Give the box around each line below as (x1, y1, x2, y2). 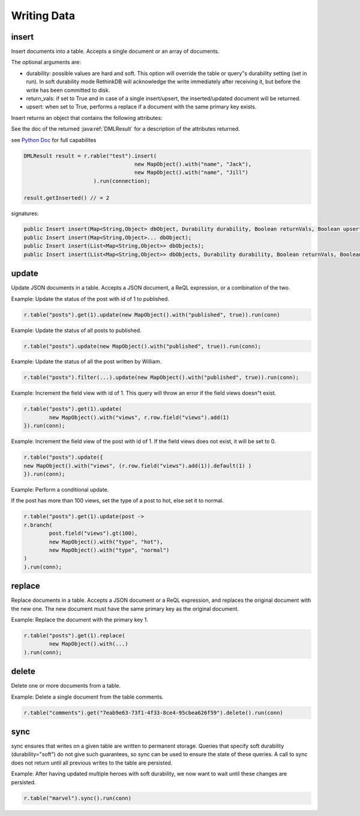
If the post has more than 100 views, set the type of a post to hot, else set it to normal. (11, 497, 224, 504)
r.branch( (23, 522, 53, 528)
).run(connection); (93, 177, 151, 184)
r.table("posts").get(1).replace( (23, 632, 125, 639)
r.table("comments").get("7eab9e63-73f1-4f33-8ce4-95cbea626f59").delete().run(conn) (23, 709, 283, 716)
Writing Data (11, 9, 75, 22)
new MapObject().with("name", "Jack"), (134, 161, 252, 167)
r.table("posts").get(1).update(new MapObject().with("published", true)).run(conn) (23, 311, 280, 318)
